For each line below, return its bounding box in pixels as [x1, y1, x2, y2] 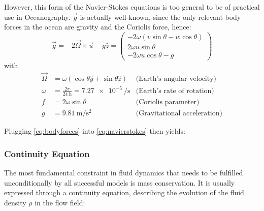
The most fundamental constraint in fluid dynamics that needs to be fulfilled [4, 167, 243, 178]
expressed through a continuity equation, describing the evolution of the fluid [4, 187, 244, 198]
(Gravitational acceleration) [136, 110, 222, 117]
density [4, 197, 26, 207]
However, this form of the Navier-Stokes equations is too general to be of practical [4, 2, 260, 12]
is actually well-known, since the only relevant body [80, 11, 241, 22]
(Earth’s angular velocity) [136, 75, 217, 82]
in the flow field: [35, 197, 85, 207]
